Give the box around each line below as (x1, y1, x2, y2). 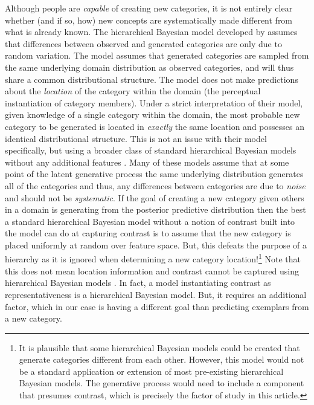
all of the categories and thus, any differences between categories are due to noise (5, 179, 306, 192)
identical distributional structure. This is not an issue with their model (5, 132, 267, 144)
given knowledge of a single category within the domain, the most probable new (5, 108, 300, 121)
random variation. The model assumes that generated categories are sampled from (5, 49, 309, 62)
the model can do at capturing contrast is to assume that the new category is (5, 227, 291, 239)
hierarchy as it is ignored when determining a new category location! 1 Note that (5, 251, 301, 265)
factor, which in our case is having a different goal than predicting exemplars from (5, 300, 309, 313)
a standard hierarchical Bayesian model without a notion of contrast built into (5, 215, 295, 227)
